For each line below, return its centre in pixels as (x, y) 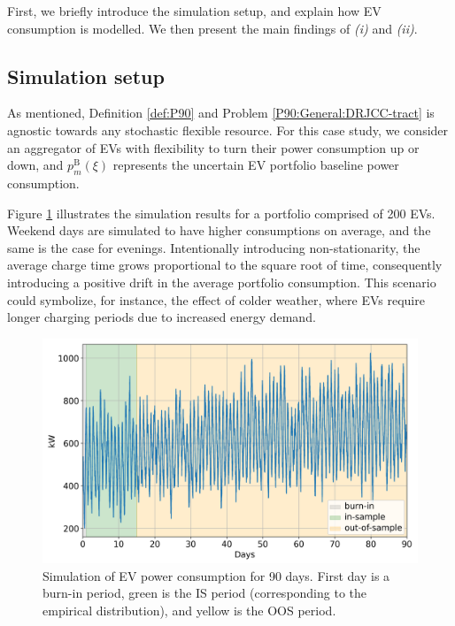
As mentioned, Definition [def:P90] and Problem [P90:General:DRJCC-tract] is (221, 113)
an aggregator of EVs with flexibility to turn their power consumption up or (213, 147)
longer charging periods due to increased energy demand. (162, 317)
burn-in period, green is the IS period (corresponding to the (205, 593)
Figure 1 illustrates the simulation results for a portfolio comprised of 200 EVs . (221, 213)
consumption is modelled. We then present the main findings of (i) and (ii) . (212, 28)
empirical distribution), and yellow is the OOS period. (189, 610)
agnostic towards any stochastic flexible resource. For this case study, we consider (228, 130)
